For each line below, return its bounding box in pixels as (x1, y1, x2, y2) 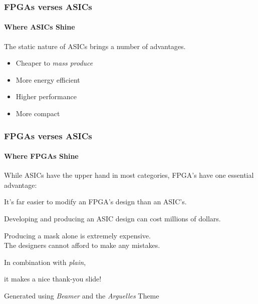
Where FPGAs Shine (4, 151, 79, 161)
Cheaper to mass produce (16, 58, 93, 68)
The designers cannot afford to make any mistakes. (4, 240, 160, 250)
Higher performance (16, 91, 77, 102)
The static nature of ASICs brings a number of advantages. (4, 41, 186, 51)
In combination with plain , (4, 256, 86, 267)
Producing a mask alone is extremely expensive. (4, 230, 151, 240)
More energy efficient (16, 74, 80, 85)
